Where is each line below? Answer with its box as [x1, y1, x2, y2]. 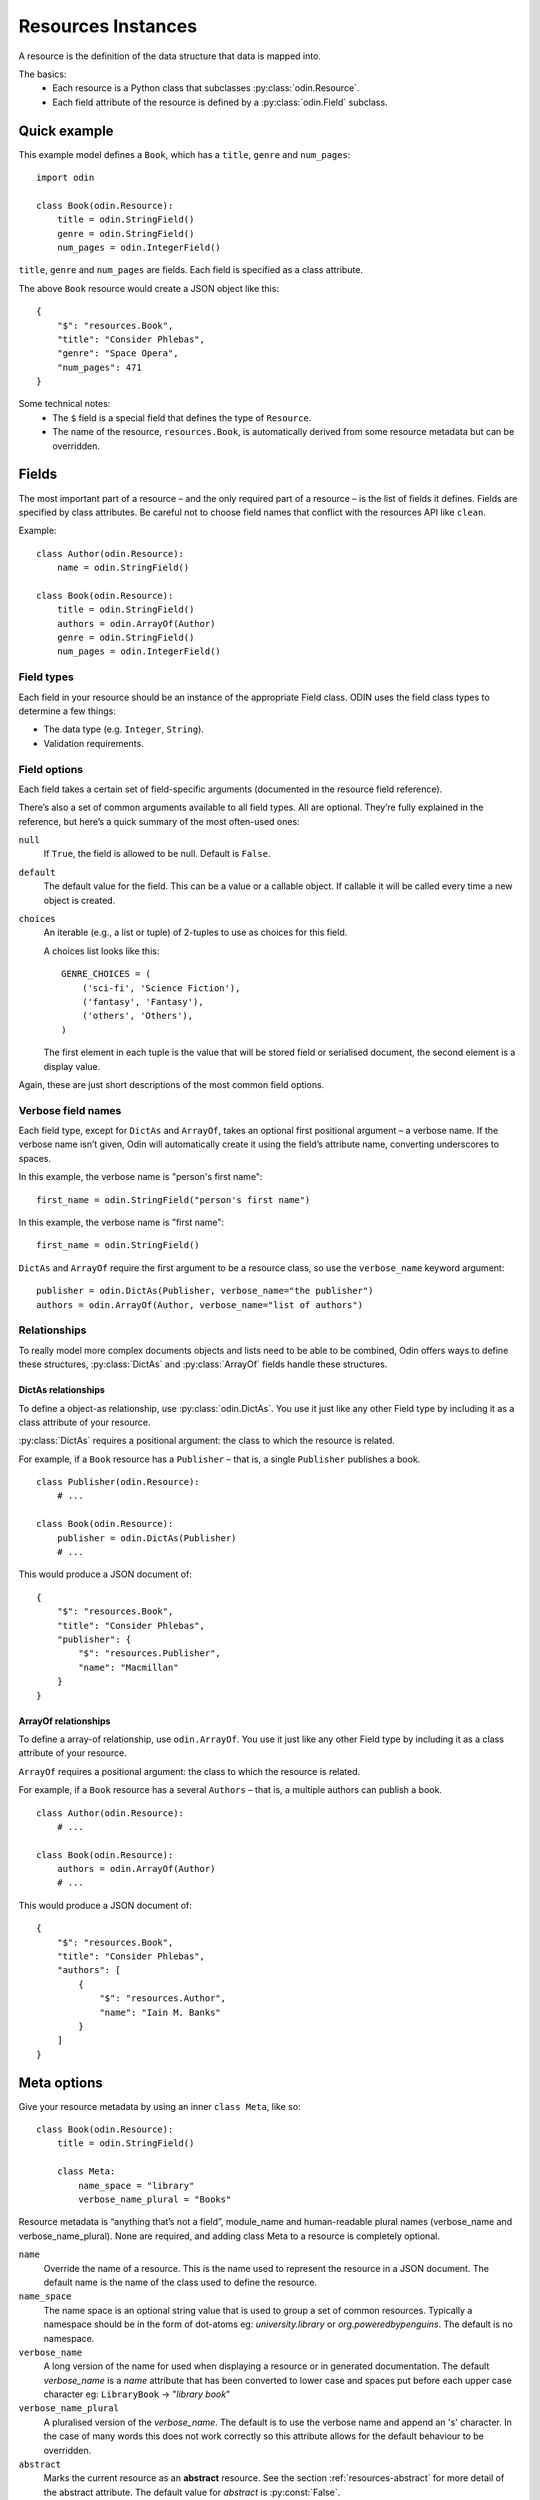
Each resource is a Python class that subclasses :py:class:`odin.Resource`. [52, 82, 360, 94]
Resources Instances [18, 15, 198, 37]
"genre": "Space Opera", [56, 348, 179, 359]
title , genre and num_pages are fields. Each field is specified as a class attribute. [18, 264, 364, 276]
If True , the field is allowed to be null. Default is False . [43, 848, 271, 860]
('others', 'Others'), [81, 1010, 194, 1022]
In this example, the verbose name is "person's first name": [18, 1171, 263, 1183]
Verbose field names [18, 1103, 122, 1117]
